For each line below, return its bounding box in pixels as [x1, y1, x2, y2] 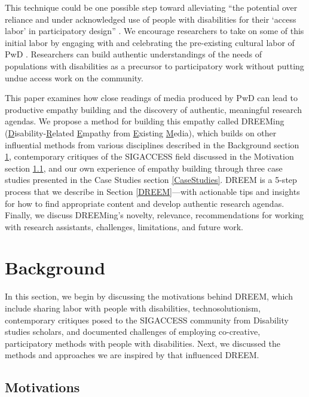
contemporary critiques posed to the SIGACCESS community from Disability [5, 313, 289, 326]
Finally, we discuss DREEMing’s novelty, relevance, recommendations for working [5, 209, 304, 221]
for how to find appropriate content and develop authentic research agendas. [5, 197, 284, 209]
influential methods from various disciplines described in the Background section [5, 138, 299, 151]
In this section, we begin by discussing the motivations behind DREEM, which [5, 290, 293, 303]
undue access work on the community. [5, 71, 143, 84]
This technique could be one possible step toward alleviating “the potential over [5, 1, 298, 13]
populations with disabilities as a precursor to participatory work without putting [5, 59, 304, 72]
